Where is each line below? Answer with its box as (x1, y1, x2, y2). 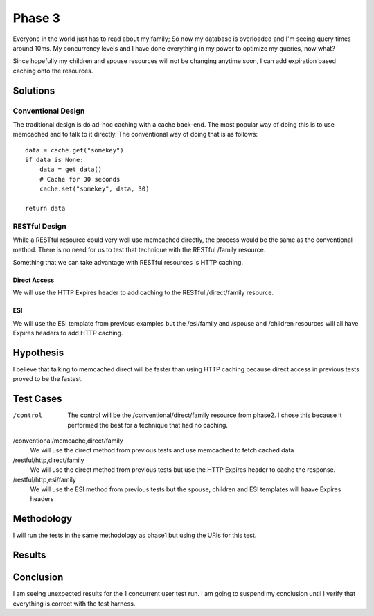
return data (25, 204, 66, 212)
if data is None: (25, 156, 84, 164)
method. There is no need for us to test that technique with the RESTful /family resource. (12, 245, 266, 254)
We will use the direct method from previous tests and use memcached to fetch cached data (30, 446, 294, 455)
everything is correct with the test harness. (12, 599, 136, 608)
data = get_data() (39, 166, 103, 173)
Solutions (12, 85, 55, 96)
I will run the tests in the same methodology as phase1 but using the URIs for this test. (12, 531, 257, 540)
